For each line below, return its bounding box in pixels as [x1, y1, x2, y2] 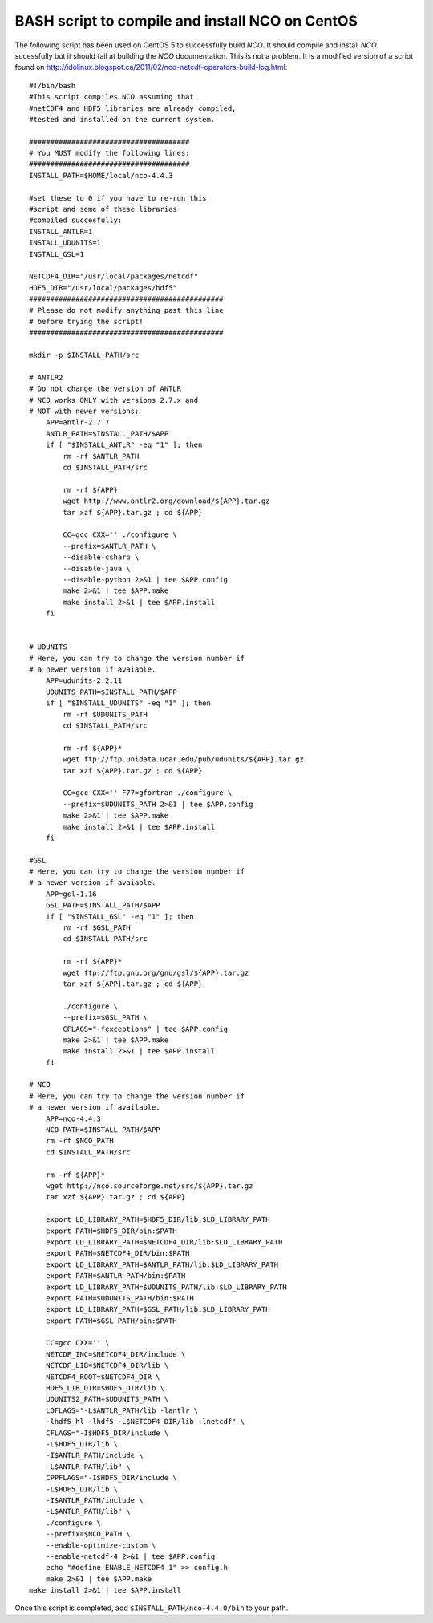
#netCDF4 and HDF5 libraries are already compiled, [29, 103, 237, 112]
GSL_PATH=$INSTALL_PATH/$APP [45, 901, 160, 910]
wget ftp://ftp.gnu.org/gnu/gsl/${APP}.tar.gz [63, 968, 249, 977]
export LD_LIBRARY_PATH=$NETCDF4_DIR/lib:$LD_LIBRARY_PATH [45, 1237, 283, 1247]
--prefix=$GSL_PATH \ [63, 1013, 148, 1022]
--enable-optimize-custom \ [45, 1540, 156, 1550]
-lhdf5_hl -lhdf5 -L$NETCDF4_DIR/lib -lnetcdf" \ [45, 1417, 245, 1426]
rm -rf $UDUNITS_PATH [63, 710, 148, 719]
